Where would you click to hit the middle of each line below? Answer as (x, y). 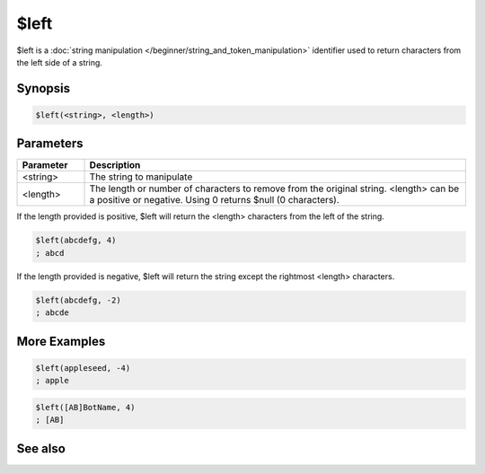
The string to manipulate (141, 177)
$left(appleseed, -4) (83, 368)
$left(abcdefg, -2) (78, 300)
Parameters (50, 144)
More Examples (61, 341)
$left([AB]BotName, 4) (85, 407)
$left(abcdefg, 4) (76, 241)
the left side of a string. (60, 62)
